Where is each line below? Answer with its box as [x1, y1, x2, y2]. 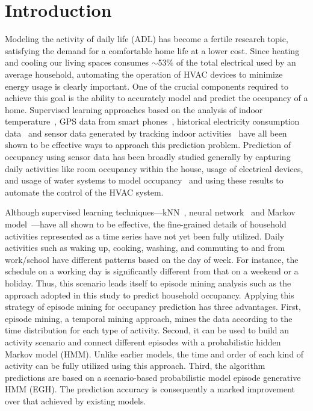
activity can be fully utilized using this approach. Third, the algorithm [5, 359, 265, 372]
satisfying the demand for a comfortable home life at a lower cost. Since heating [5, 44, 300, 57]
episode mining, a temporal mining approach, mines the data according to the [5, 312, 293, 324]
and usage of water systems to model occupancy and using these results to [5, 174, 284, 187]
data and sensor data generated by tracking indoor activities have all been [5, 126, 287, 139]
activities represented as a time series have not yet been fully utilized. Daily [5, 229, 285, 242]
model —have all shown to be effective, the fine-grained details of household [5, 218, 287, 230]
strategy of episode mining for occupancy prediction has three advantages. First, [5, 300, 301, 313]
